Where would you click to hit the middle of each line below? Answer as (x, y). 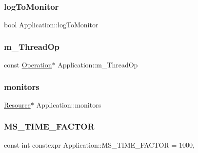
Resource (17, 104)
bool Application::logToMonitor (51, 25)
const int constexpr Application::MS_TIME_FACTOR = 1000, (99, 144)
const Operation (28, 65)
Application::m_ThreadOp (98, 65)
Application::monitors (69, 104)
